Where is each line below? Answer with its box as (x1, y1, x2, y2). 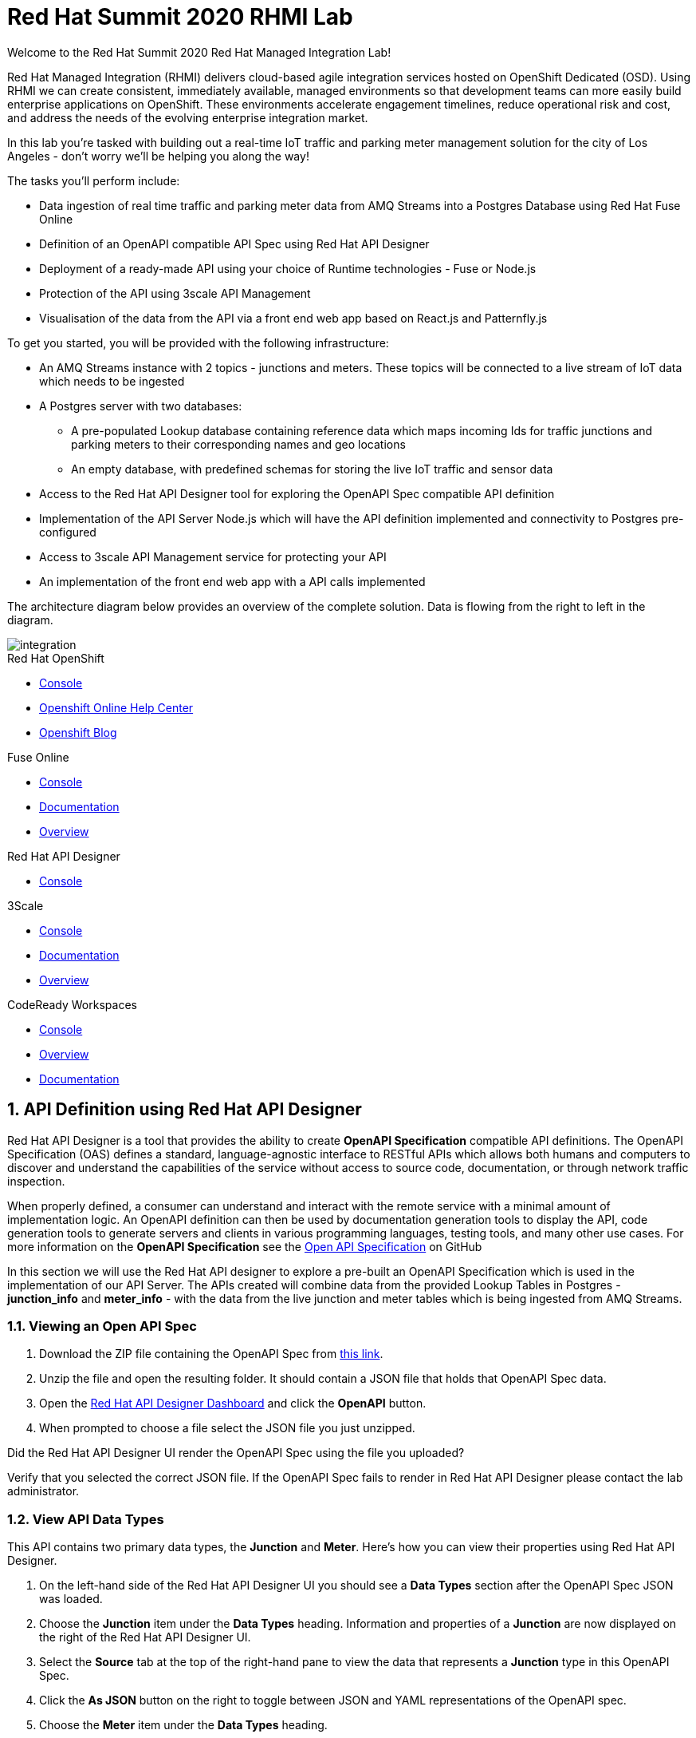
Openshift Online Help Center (39, 700, 194, 715)
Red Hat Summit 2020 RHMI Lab (7, 3, 353, 30)
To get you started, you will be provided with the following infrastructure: (7, 335, 389, 350)
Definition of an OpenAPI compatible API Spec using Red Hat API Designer (39, 236, 430, 251)
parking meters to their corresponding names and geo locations (71, 437, 406, 451)
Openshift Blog (39, 725, 117, 739)
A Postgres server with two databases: (39, 398, 242, 413)
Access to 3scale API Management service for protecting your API (39, 549, 387, 564)
